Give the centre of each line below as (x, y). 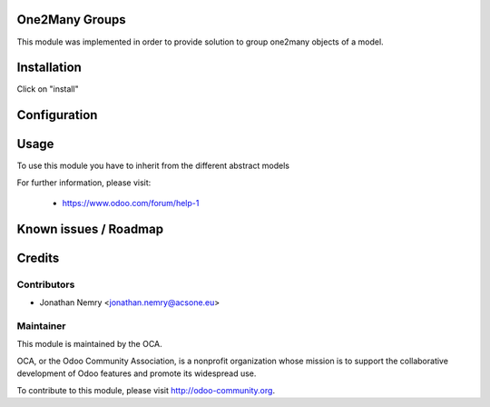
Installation (49, 68)
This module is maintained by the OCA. (89, 344)
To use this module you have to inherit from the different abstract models (153, 166)
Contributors (46, 284)
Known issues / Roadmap (90, 228)
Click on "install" (48, 89)
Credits (38, 258)
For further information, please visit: (84, 183)
